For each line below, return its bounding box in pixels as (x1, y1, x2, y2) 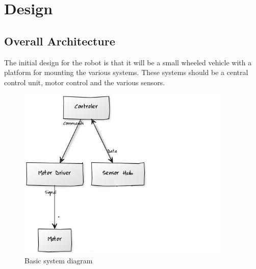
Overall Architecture (4, 33, 115, 48)
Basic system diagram (24, 255, 93, 265)
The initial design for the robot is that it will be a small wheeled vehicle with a (4, 57, 252, 67)
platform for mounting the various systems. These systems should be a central (4, 67, 248, 78)
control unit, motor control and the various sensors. (4, 77, 165, 87)
